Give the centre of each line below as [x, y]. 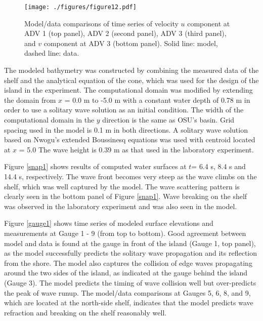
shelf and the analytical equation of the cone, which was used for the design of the [131, 80]
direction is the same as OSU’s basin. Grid [168, 119]
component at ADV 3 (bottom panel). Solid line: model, [131, 43]
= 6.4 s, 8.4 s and [218, 166]
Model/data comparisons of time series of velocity [101, 23]
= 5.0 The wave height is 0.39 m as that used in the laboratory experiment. [136, 149]
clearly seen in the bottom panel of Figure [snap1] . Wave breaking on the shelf [126, 196]
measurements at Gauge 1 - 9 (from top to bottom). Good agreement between [125, 233]
